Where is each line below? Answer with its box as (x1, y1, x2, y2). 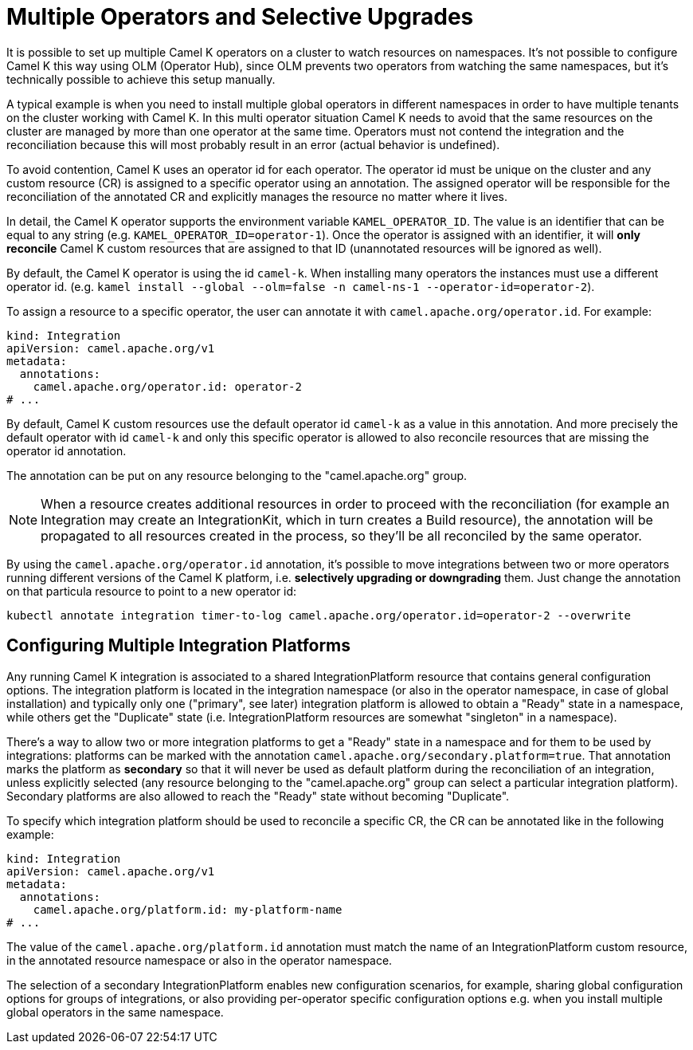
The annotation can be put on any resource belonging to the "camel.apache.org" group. (6, 468, 468, 482)
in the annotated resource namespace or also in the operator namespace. (6, 953, 393, 967)
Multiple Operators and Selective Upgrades (6, 3, 474, 30)
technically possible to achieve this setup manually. (6, 72, 276, 86)
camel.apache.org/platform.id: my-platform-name (33, 903, 343, 916)
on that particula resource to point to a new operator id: (6, 584, 297, 598)
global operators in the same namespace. (6, 1005, 224, 1019)
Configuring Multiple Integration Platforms (6, 635, 351, 656)
